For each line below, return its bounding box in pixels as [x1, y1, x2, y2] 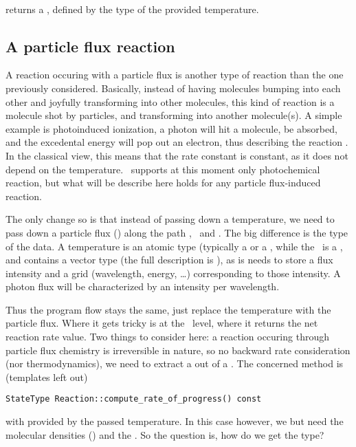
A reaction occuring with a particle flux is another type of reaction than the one [5, 67, 344, 82]
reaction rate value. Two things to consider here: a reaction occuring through [5, 329, 329, 344]
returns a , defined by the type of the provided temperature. [5, 1, 259, 16]
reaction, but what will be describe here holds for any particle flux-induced [5, 175, 321, 190]
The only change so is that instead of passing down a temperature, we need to [5, 212, 335, 226]
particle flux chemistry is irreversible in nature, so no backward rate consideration [5, 342, 351, 357]
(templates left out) [5, 369, 88, 384]
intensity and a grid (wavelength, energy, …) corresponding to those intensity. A [5, 265, 341, 280]
